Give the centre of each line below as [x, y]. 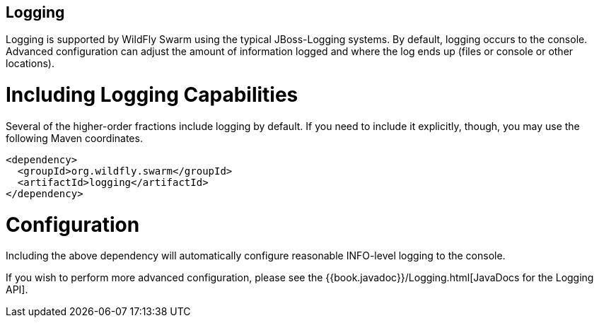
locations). [30, 64]
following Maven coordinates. [74, 138]
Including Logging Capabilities [152, 95]
